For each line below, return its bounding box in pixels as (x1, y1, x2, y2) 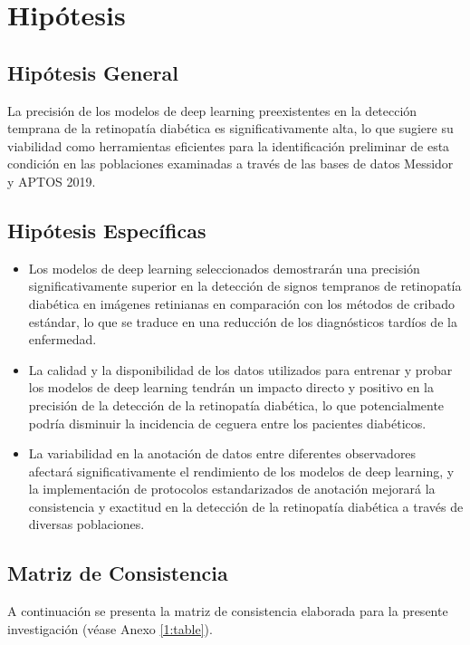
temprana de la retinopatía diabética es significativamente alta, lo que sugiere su (7, 119, 454, 138)
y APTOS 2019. (7, 171, 96, 190)
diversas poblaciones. (28, 515, 145, 534)
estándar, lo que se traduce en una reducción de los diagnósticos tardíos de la (28, 312, 457, 331)
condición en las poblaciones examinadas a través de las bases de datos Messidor (7, 154, 454, 173)
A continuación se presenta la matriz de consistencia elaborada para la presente (7, 602, 448, 621)
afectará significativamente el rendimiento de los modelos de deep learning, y (28, 461, 455, 480)
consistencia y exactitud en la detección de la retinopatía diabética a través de (28, 496, 464, 515)
